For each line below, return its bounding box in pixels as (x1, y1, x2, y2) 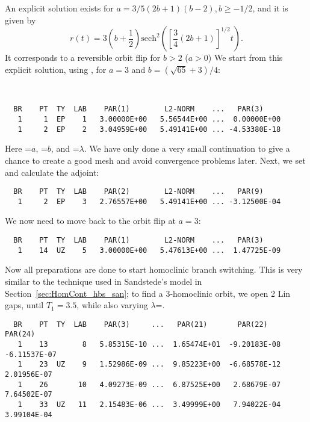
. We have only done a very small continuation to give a (84, 142, 290, 155)
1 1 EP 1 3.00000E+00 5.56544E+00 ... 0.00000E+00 (17, 115, 281, 124)
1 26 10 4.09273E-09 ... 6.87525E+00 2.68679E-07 (17, 380, 281, 389)
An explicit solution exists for (5, 2, 114, 14)
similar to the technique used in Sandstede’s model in (5, 275, 202, 287)
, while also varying (76, 299, 148, 311)
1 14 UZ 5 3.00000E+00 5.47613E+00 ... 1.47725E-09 (17, 246, 281, 255)
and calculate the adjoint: (5, 166, 99, 178)
